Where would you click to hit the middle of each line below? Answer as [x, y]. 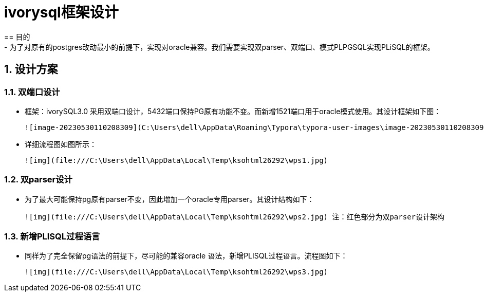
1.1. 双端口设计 [32, 92]
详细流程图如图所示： [61, 144]
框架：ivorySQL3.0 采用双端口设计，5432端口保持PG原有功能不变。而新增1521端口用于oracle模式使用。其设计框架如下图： [233, 111]
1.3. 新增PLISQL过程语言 [52, 237]
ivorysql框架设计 [61, 12]
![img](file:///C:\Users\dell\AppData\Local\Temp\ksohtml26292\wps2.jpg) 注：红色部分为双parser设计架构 [235, 217]
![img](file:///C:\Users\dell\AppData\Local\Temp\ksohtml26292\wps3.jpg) [176, 272]
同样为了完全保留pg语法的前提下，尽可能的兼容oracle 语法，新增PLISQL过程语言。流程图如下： [186, 256]
